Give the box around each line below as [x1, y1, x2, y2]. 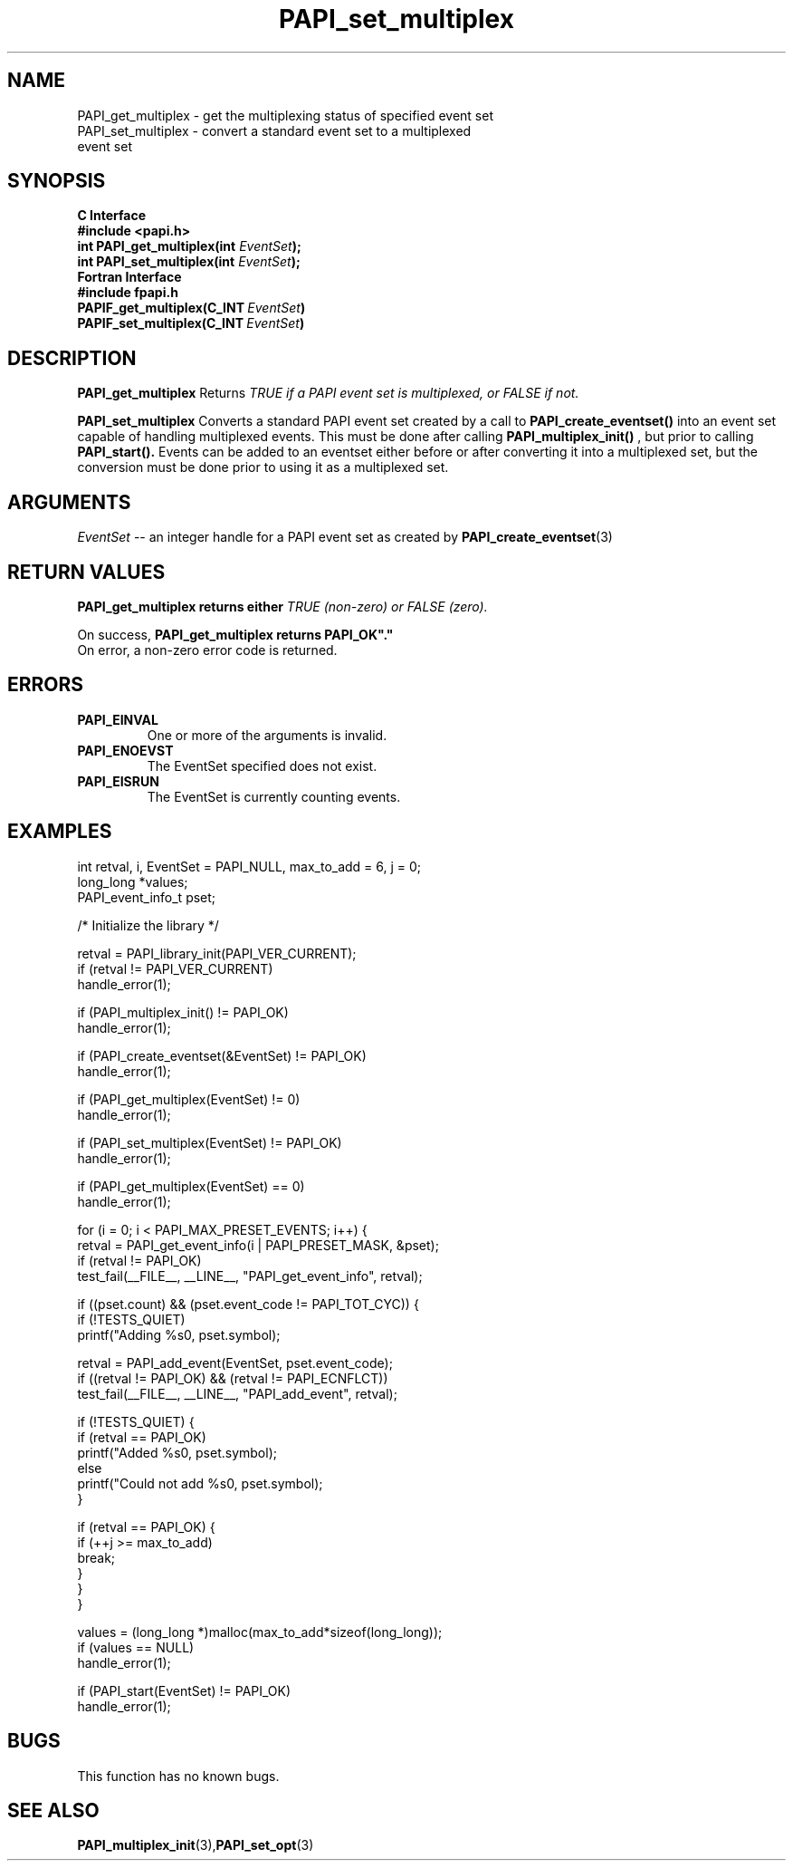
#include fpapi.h [77, 284, 178, 301]
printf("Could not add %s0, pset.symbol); [77, 1475, 323, 1491]
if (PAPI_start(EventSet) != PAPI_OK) [77, 1682, 291, 1699]
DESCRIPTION [7, 346, 137, 370]
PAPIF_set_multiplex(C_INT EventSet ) [77, 315, 305, 332]
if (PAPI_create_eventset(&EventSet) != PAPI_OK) [77, 1047, 367, 1064]
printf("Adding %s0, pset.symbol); [77, 1326, 281, 1343]
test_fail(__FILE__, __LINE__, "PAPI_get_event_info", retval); [77, 1267, 423, 1284]
